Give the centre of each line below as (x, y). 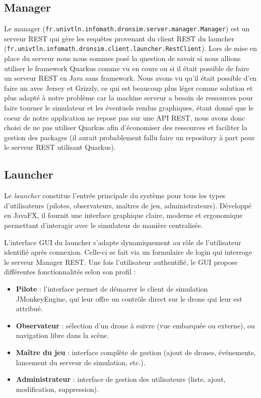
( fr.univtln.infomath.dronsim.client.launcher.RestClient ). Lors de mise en (131, 48)
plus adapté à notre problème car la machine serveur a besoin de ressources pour (129, 98)
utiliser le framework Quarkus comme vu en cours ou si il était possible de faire (127, 68)
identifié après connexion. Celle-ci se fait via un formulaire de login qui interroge (128, 252)
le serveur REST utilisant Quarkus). (60, 147)
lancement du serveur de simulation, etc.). (81, 362)
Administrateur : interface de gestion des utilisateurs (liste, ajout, (121, 379)
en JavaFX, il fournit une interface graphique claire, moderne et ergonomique (123, 215)
